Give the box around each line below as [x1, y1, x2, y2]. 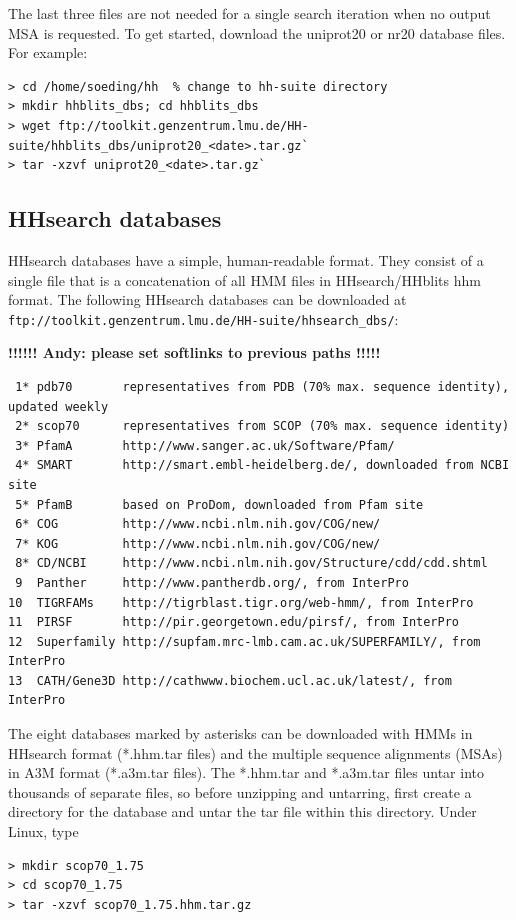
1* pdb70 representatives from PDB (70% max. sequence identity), [15, 379, 510, 394]
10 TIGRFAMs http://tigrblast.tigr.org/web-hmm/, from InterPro [8, 595, 474, 610]
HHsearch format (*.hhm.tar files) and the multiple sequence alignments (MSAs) [8, 742, 503, 763]
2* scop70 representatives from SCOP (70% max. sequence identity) [15, 419, 510, 434]
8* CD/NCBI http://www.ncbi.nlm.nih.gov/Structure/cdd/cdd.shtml [15, 556, 488, 571]
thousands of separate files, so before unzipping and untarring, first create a [8, 781, 472, 802]
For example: [8, 42, 88, 63]
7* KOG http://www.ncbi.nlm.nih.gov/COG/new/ [15, 536, 381, 551]
